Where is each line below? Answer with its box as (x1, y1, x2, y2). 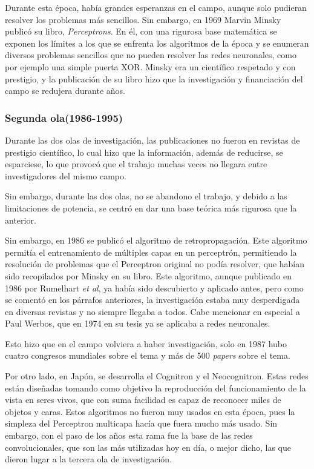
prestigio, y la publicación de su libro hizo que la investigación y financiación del (5, 72, 303, 85)
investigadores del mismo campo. (5, 169, 126, 182)
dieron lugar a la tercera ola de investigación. (5, 453, 172, 465)
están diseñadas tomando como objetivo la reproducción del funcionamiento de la (5, 381, 306, 394)
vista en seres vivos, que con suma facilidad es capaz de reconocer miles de (5, 393, 281, 406)
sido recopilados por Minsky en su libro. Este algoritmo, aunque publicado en (5, 269, 292, 282)
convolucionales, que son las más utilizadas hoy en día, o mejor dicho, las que (5, 441, 291, 453)
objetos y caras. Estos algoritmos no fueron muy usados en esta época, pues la (5, 405, 295, 417)
